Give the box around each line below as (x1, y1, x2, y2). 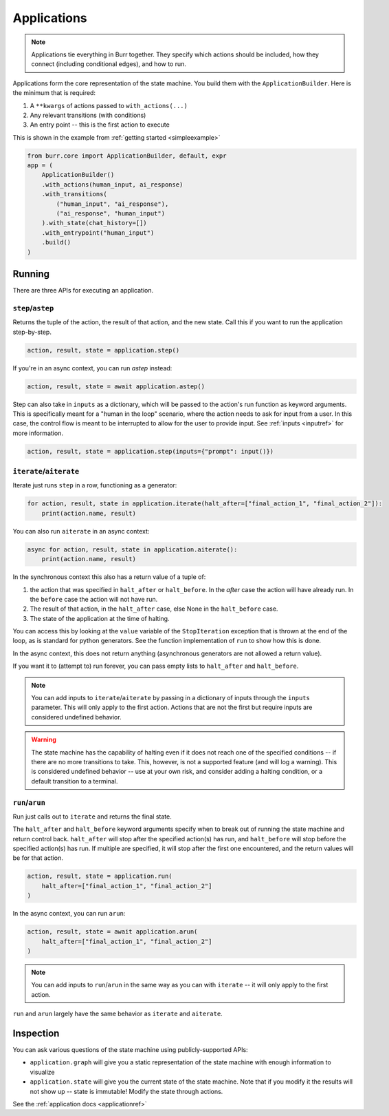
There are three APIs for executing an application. (12, 286, 154, 295)
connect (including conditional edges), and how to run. (31, 60, 187, 68)
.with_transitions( (41, 190, 108, 198)
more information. (12, 429, 63, 437)
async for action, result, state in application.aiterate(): (27, 545, 238, 554)
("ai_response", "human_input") (56, 210, 165, 217)
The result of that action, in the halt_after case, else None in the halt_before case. (30, 604, 278, 613)
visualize (30, 1068, 55, 1076)
